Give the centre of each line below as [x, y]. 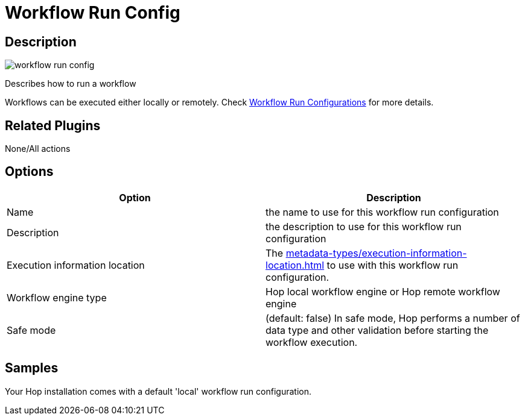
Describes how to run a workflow [71, 84]
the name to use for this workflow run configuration [382, 212]
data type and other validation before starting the [377, 330]
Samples [32, 368]
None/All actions [38, 149]
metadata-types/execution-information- [376, 253]
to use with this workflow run [393, 265]
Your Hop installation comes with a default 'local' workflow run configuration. [158, 391]
